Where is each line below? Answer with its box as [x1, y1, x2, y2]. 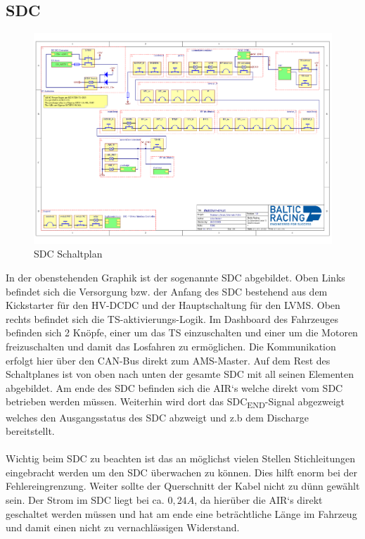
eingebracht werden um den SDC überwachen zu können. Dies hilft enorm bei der [6, 464, 358, 479]
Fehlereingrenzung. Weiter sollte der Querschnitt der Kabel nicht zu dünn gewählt [6, 478, 360, 493]
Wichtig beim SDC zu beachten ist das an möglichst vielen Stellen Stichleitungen [6, 451, 356, 466]
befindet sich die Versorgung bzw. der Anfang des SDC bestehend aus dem [6, 284, 328, 298]
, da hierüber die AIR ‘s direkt [194, 493, 323, 507]
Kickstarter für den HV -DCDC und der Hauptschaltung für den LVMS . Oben [6, 298, 340, 312]
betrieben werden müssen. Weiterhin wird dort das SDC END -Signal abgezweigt [6, 394, 345, 411]
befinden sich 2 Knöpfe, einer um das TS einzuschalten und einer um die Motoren [6, 325, 358, 340]
